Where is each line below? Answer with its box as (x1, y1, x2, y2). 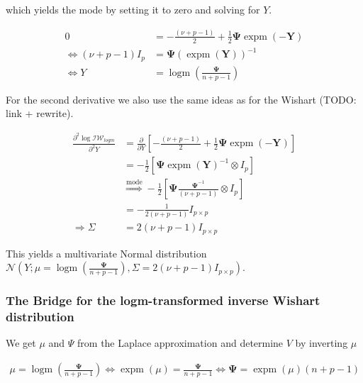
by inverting (295, 335, 348, 350)
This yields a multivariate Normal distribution (6, 245, 207, 260)
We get (6, 335, 36, 350)
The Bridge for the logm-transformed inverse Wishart (6, 292, 320, 309)
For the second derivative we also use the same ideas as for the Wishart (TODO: (6, 91, 357, 106)
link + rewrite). (6, 106, 74, 121)
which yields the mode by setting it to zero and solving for (6, 2, 260, 16)
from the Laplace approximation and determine (77, 335, 284, 350)
